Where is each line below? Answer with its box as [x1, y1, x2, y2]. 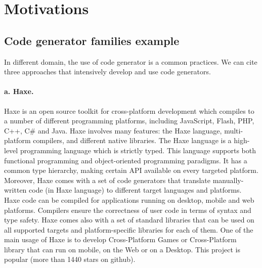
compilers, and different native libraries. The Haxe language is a [33, 135, 232, 146]
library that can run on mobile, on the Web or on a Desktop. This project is [4, 244, 240, 254]
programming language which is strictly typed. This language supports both [20, 145, 256, 155]
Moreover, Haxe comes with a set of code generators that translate [4, 174, 211, 185]
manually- [212, 174, 244, 185]
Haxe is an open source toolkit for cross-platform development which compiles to [4, 105, 254, 116]
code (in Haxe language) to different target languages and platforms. [29, 185, 242, 195]
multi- [224, 125, 243, 136]
